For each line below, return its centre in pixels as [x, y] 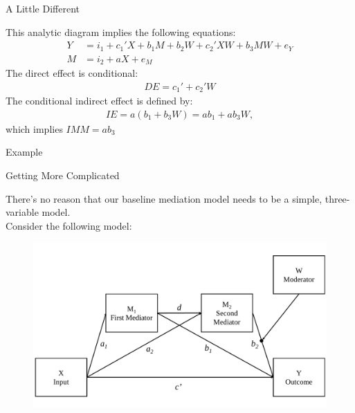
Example [24, 152]
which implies [34, 128]
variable [22, 212]
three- [337, 198]
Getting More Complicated [63, 175]
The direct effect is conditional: [72, 73]
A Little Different [43, 8]
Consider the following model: [69, 225]
